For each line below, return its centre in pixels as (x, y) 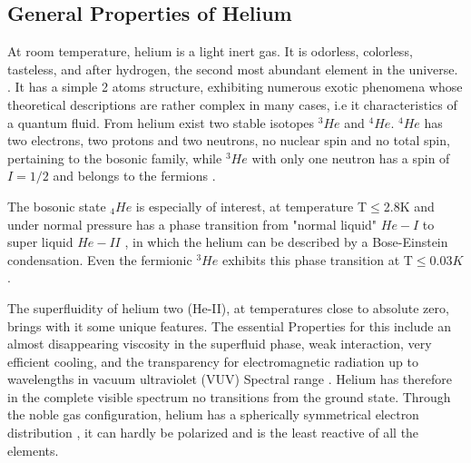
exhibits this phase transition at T (317, 259)
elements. (33, 450)
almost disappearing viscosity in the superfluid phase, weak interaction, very (220, 344)
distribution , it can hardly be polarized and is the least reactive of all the (213, 433)
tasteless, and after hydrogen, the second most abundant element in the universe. (233, 69)
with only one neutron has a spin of (351, 158)
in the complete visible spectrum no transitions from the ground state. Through (229, 396)
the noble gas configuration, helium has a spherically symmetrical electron (213, 414)
